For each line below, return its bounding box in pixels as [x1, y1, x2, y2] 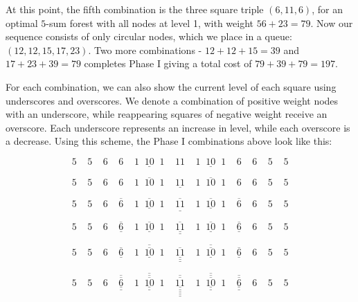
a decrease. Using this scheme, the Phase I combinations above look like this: [6, 134, 332, 148]
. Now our [310, 15, 353, 30]
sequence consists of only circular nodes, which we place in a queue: [6, 29, 292, 44]
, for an [312, 2, 343, 16]
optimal [6, 15, 38, 30]
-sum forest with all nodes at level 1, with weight [46, 15, 254, 30]
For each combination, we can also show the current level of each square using [6, 79, 337, 94]
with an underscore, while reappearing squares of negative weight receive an [6, 107, 328, 121]
